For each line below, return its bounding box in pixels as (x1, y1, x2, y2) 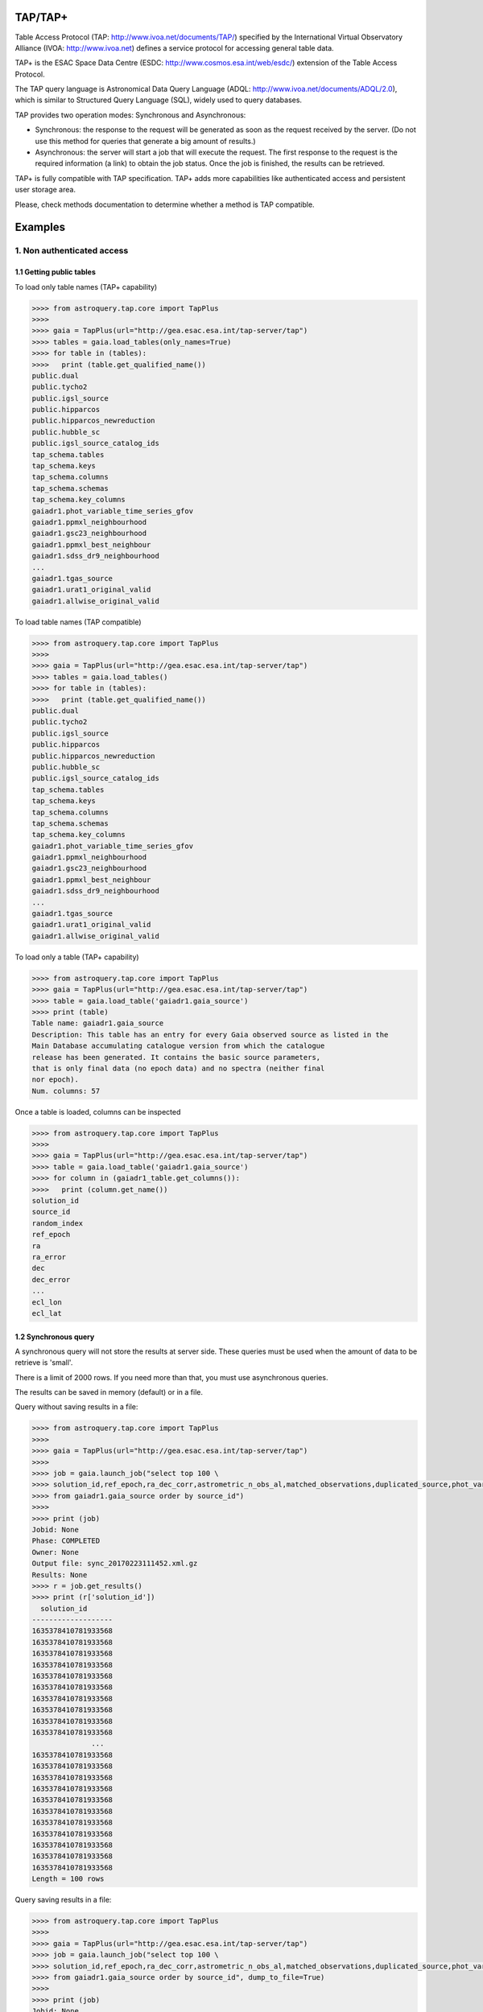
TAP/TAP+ (14, 10, 68, 24)
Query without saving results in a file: (14, 1402, 138, 1412)
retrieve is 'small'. (14, 1358, 73, 1367)
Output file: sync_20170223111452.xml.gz (31, 1559, 198, 1569)
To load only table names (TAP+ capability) (14, 282, 158, 291)
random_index (31, 1218, 84, 1227)
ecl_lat (31, 1309, 62, 1317)
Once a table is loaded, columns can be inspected (14, 1107, 181, 1116)
